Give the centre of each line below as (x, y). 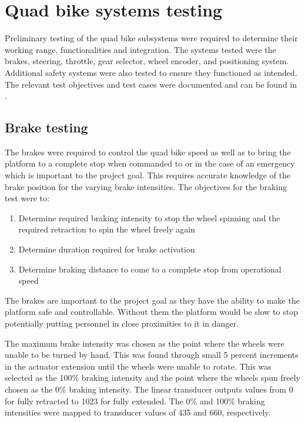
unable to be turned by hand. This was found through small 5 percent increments (152, 355)
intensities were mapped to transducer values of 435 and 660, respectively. (138, 412)
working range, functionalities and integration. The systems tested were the (140, 49)
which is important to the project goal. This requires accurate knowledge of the (148, 175)
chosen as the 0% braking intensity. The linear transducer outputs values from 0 (149, 389)
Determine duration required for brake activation (107, 249)
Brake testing (46, 127)
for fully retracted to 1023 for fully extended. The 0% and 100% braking (135, 401)
